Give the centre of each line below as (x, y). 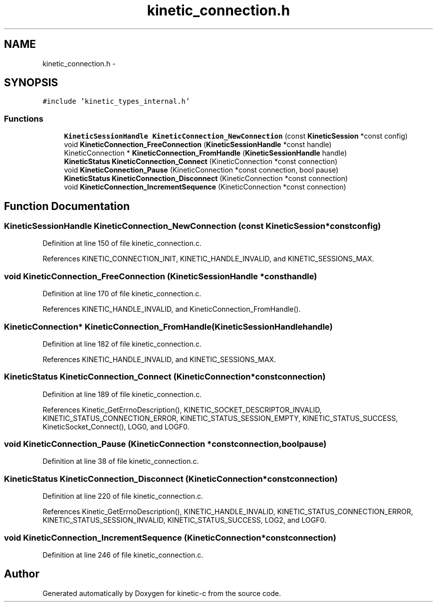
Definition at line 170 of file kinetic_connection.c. (122, 294)
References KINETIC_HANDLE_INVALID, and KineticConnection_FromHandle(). (172, 309)
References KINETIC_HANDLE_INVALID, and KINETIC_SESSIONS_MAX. (159, 359)
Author (22, 574)
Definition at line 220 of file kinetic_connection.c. (123, 496)
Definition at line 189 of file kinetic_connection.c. (122, 394)
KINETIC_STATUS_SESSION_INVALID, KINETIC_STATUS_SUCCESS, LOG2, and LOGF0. (184, 520)
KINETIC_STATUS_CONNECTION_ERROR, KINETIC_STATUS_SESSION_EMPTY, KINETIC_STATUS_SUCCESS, (220, 418)
